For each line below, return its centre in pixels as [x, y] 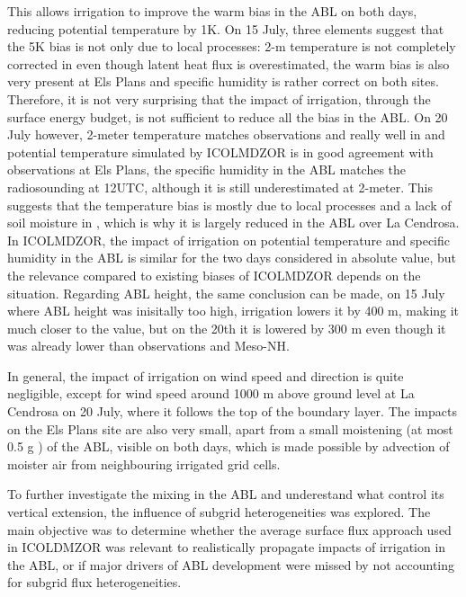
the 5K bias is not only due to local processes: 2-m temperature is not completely [232, 46]
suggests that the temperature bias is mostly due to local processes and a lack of [229, 205]
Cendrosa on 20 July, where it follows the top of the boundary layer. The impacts [232, 411]
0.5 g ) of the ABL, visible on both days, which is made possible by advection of [229, 446]
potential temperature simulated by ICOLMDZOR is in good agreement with [220, 151]
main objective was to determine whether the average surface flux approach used [229, 529]
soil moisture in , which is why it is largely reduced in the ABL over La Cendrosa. [233, 223]
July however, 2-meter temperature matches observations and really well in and [226, 134]
